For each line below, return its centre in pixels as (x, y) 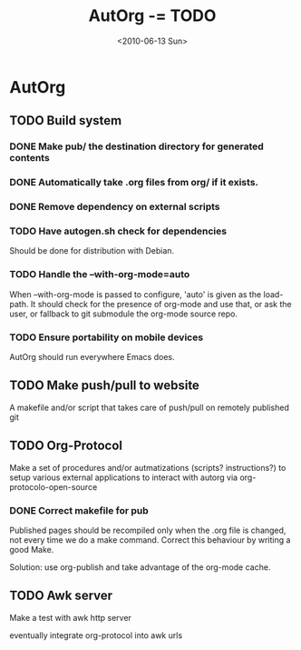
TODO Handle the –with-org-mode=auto (100, 275)
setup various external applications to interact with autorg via (124, 477)
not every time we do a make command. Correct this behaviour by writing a (150, 540)
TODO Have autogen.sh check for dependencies (118, 231)
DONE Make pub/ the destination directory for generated (137, 146)
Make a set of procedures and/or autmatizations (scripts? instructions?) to (148, 467)
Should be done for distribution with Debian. (92, 251)
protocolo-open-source (53, 486)
